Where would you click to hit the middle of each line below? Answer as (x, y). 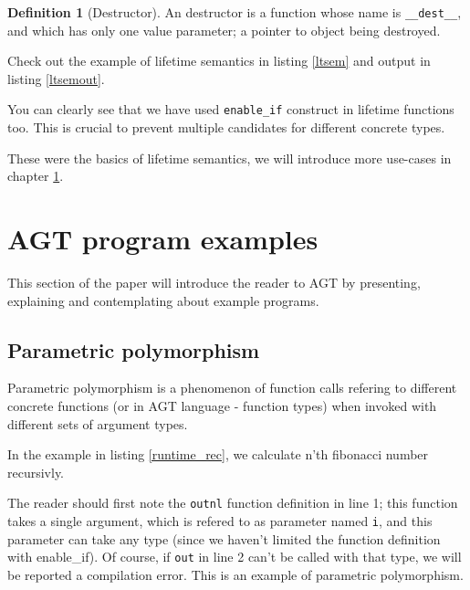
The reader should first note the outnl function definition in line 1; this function (233, 503)
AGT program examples (163, 239)
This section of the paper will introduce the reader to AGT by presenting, (214, 282)
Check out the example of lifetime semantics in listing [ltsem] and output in (219, 61)
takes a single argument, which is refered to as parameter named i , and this (220, 521)
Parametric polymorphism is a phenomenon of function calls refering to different (232, 388)
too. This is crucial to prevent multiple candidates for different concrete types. (226, 127)
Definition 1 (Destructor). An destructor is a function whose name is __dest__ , (235, 12)
